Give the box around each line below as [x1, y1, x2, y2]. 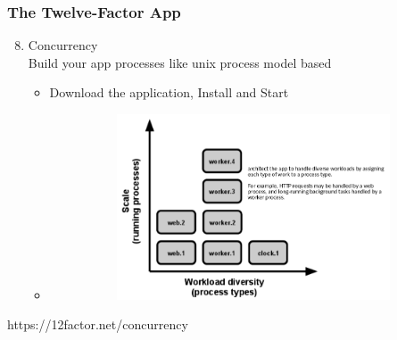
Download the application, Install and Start [49, 83, 289, 102]
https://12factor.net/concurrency [7, 315, 188, 334]
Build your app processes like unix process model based [28, 53, 332, 71]
